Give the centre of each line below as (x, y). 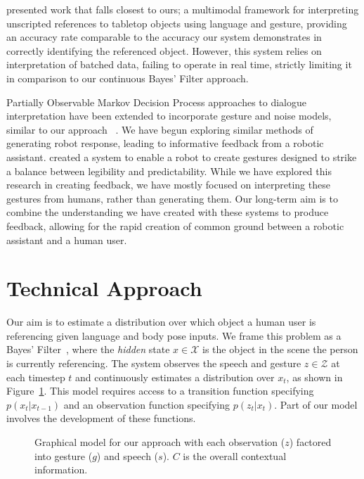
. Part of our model (316, 404)
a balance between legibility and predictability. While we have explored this (169, 171)
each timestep (36, 377)
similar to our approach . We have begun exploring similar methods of (160, 129)
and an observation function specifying (147, 404)
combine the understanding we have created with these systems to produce (168, 212)
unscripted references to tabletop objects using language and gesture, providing (177, 23)
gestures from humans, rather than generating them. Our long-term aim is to (172, 198)
